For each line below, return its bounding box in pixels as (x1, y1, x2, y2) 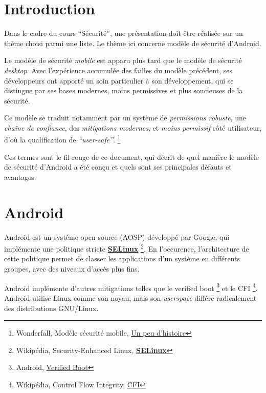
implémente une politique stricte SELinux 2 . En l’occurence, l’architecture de (4, 242, 249, 254)
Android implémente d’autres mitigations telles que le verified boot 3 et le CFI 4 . (4, 281, 258, 293)
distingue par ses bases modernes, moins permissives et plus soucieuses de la (4, 85, 243, 96)
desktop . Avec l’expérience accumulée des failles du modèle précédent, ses (4, 65, 232, 75)
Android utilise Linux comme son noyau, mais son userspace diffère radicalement (4, 292, 257, 303)
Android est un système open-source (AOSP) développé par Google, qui (4, 231, 230, 242)
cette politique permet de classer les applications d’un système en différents (4, 253, 240, 264)
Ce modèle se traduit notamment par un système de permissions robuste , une (4, 112, 246, 123)
